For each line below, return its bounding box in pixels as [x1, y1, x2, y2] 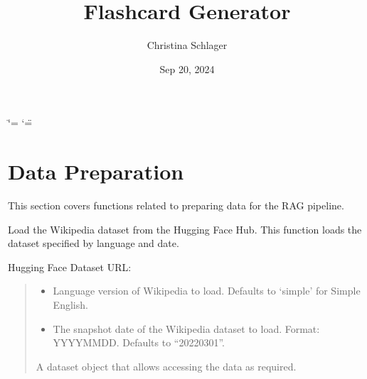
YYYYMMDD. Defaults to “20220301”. [53, 335, 225, 350]
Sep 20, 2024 [159, 61, 215, 76]
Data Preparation [8, 157, 184, 186]
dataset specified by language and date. [8, 236, 179, 251]
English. [53, 297, 88, 312]
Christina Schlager [147, 38, 228, 53]
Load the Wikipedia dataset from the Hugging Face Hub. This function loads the [8, 221, 362, 236]
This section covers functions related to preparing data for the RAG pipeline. [8, 198, 344, 213]
